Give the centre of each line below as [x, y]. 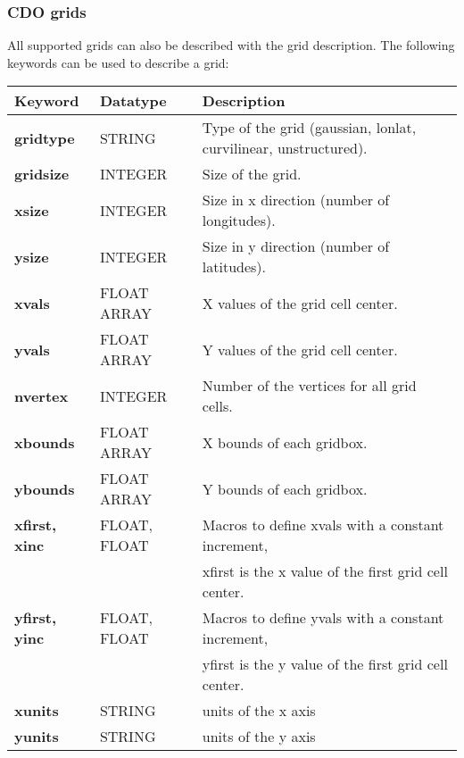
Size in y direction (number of [296, 246]
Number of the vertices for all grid [309, 386]
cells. [217, 406]
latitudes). [234, 267]
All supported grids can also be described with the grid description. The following [231, 45]
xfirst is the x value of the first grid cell [325, 571]
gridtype [45, 137]
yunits [37, 737]
